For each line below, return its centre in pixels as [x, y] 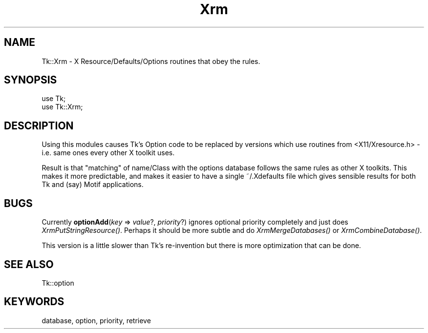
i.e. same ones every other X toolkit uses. [108, 153]
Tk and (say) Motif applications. [93, 185]
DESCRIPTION [39, 125]
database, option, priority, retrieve [96, 320]
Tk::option [58, 283]
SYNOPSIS [31, 80]
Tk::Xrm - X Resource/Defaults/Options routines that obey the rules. [151, 61]
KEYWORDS [34, 302]
